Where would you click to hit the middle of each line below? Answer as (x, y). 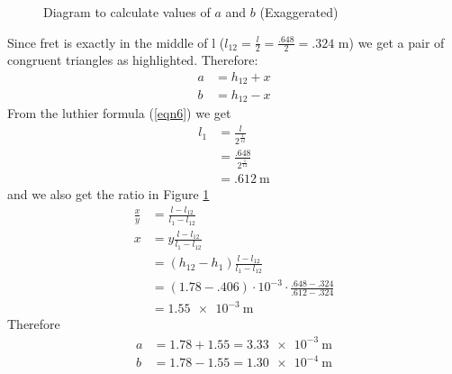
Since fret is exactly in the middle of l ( (116, 42)
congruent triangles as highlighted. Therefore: (133, 60)
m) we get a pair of (391, 42)
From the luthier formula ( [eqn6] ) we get (119, 112)
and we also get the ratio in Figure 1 (108, 193)
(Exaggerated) (299, 12)
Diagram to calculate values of (127, 12)
